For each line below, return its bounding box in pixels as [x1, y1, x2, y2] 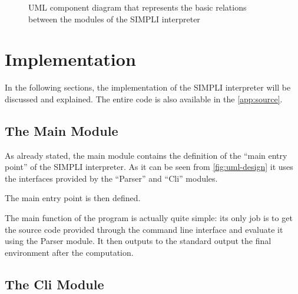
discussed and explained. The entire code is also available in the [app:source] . [5, 92, 283, 105]
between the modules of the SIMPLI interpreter [28, 12, 200, 25]
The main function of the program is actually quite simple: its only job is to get [5, 212, 293, 224]
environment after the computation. [5, 246, 134, 258]
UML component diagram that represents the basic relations [28, 1, 247, 13]
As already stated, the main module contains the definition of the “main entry [5, 149, 287, 161]
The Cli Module [5, 275, 104, 293]
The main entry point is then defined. [5, 192, 141, 204]
